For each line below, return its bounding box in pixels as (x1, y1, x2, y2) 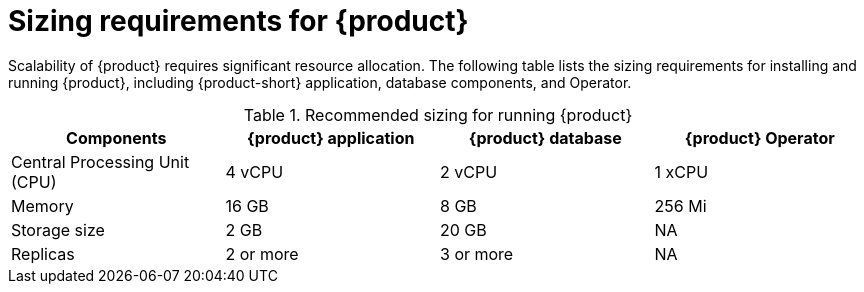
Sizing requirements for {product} (8, 4, 469, 38)
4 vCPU (225, 161, 284, 182)
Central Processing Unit (11, 151, 190, 172)
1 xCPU (654, 161, 709, 182)
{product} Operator (684, 127, 835, 148)
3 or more (440, 243, 514, 264)
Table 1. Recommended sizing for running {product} (243, 104, 633, 125)
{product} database (468, 127, 622, 148)
